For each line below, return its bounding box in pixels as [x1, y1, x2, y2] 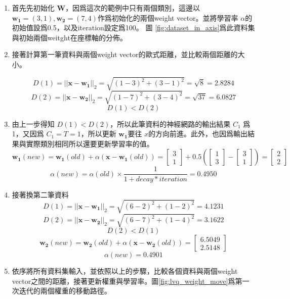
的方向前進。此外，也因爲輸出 [148, 128, 248, 139]
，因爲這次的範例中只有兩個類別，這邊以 [65, 3, 200, 13]
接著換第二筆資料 [12, 189, 69, 200]
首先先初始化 [12, 3, 55, 13]
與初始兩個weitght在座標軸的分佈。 [12, 32, 127, 42]
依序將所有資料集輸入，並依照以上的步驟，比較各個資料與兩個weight [12, 266, 238, 276]
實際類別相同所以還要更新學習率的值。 [26, 138, 154, 148]
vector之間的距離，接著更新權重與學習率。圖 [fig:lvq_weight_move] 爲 [12, 275, 235, 286]
